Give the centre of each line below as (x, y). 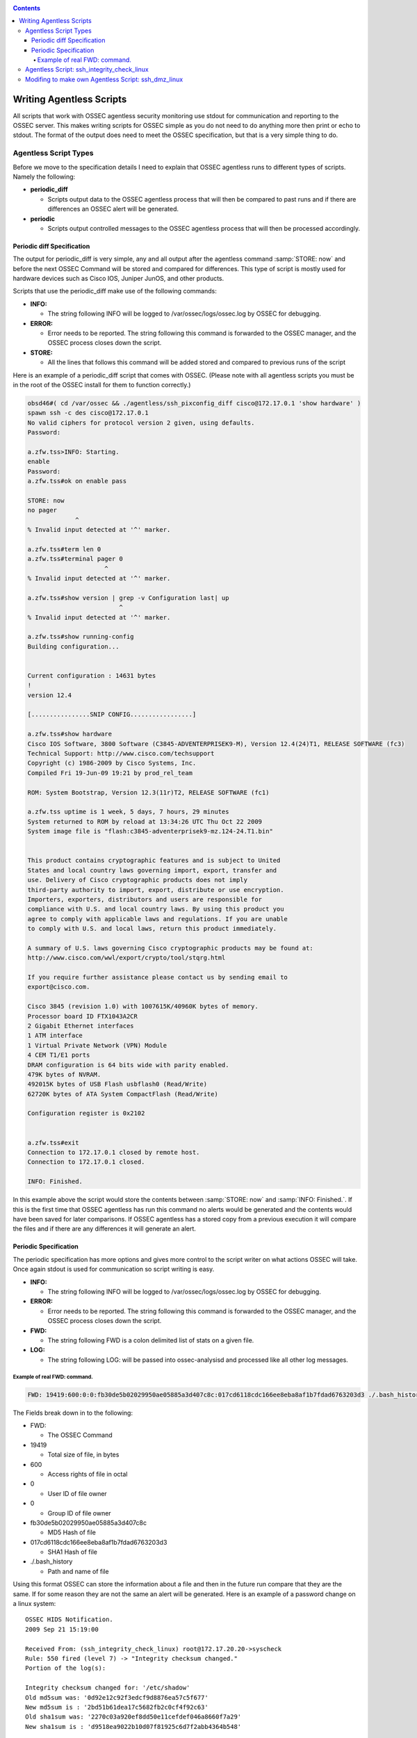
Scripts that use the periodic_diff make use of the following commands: (115, 291)
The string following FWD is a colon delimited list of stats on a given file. (151, 1340)
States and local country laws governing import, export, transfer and (152, 870)
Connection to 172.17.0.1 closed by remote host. (114, 1153)
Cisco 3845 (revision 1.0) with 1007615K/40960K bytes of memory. (143, 1007)
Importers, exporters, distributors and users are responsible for (145, 899)
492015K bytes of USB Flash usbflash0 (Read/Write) (117, 1084)
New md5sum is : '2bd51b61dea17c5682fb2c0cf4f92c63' (117, 1707)
